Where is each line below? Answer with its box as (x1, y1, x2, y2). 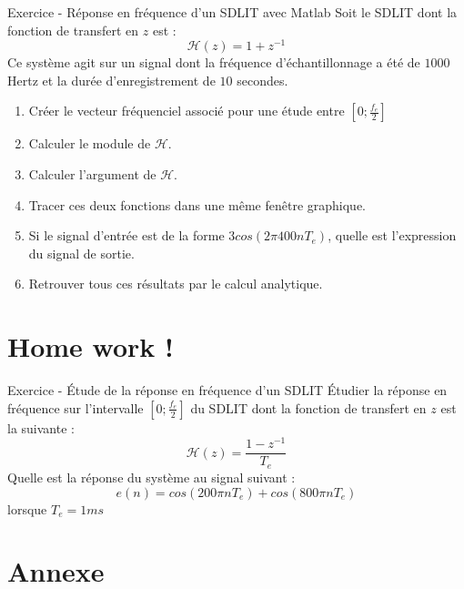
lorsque (7, 499, 47, 518)
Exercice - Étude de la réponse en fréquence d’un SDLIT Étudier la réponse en (7, 381, 448, 400)
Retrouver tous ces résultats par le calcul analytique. (28, 274, 323, 293)
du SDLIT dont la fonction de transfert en (190, 398, 427, 417)
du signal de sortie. (28, 243, 135, 262)
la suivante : (7, 418, 75, 437)
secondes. (237, 70, 288, 89)
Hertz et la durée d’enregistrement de (7, 70, 216, 89)
